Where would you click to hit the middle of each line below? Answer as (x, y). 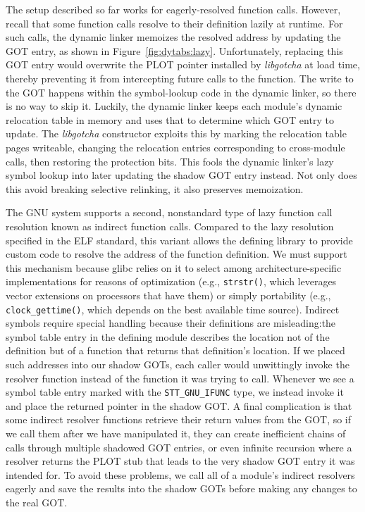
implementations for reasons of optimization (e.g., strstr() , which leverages (171, 281)
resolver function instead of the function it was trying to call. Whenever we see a (180, 378)
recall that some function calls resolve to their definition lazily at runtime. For (174, 23)
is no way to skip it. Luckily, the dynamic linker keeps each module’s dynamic (174, 106)
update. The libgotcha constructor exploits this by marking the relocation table (176, 133)
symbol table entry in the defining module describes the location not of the (168, 336)
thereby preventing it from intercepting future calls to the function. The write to (180, 78)
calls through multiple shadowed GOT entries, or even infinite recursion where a (179, 447)
